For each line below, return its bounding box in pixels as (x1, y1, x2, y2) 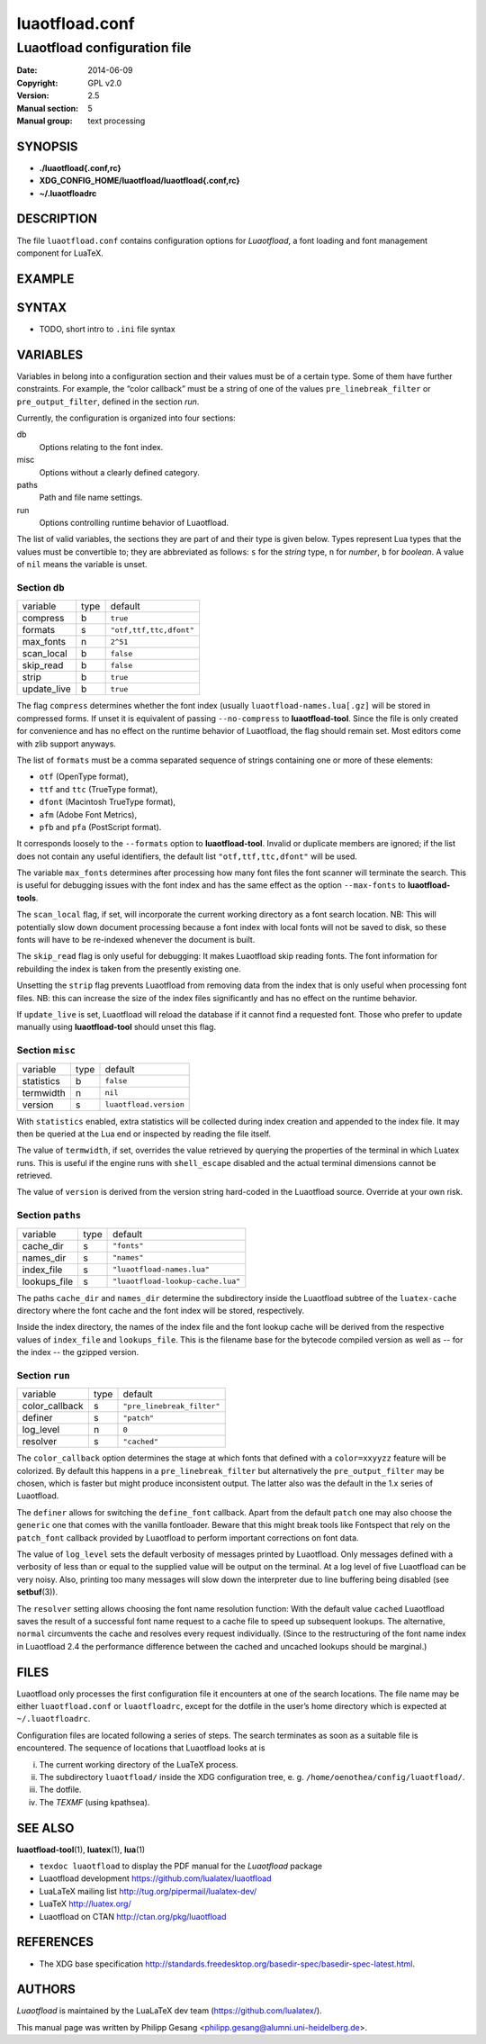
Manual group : (16, 115, 73, 126)
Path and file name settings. (39, 492, 143, 503)
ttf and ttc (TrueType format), (39, 783, 158, 794)
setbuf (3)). (16, 1587, 58, 1597)
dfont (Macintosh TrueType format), (39, 797, 175, 808)
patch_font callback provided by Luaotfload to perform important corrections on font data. (16, 1532, 359, 1543)
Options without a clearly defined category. (39, 466, 200, 477)
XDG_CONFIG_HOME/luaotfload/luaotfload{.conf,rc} (39, 176, 240, 186)
